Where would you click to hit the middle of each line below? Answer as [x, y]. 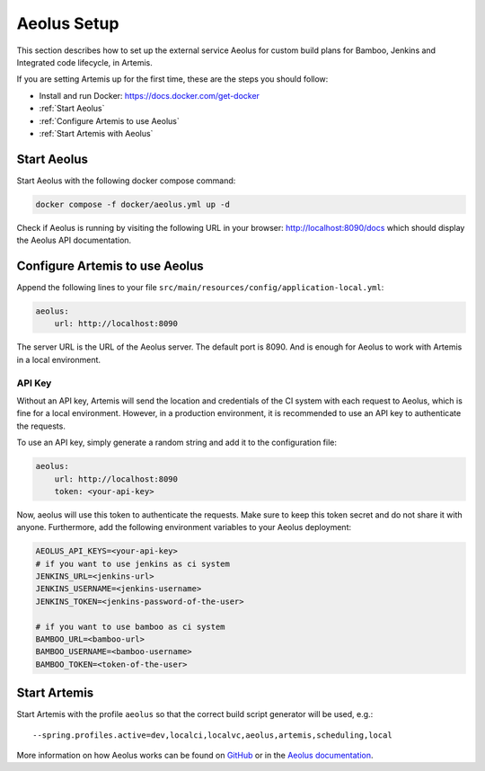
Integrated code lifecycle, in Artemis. [84, 62]
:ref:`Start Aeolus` [72, 109]
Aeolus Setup [68, 23]
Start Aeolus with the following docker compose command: [126, 181]
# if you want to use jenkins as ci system [133, 563]
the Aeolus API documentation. [74, 240]
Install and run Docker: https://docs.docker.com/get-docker [150, 95]
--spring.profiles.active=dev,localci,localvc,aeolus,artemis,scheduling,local [212, 735]
